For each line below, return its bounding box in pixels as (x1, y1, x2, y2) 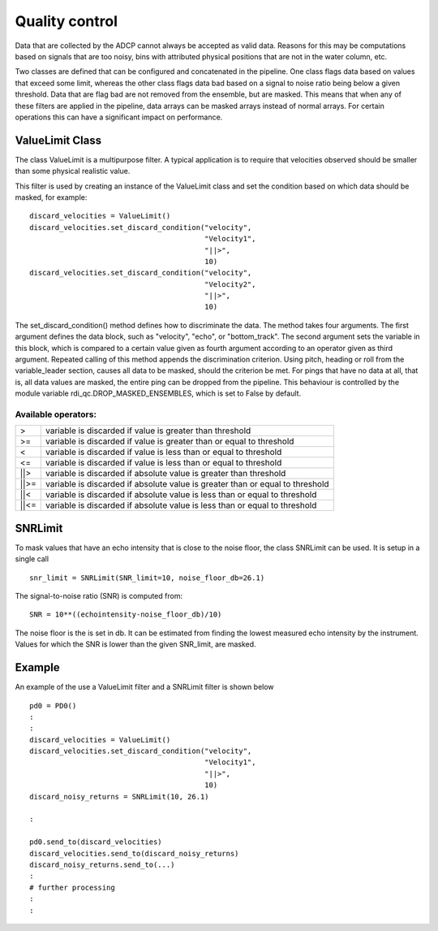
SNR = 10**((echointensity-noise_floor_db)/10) (29, 610, 222, 619)
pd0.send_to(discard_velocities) (29, 838, 162, 847)
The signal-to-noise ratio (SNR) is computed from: (15, 591, 182, 601)
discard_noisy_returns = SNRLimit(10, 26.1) (29, 792, 210, 801)
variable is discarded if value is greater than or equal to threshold (45, 435, 294, 447)
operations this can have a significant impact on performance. (15, 112, 223, 122)
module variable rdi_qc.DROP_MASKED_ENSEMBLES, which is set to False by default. (15, 388, 302, 398)
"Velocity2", (204, 279, 256, 288)
